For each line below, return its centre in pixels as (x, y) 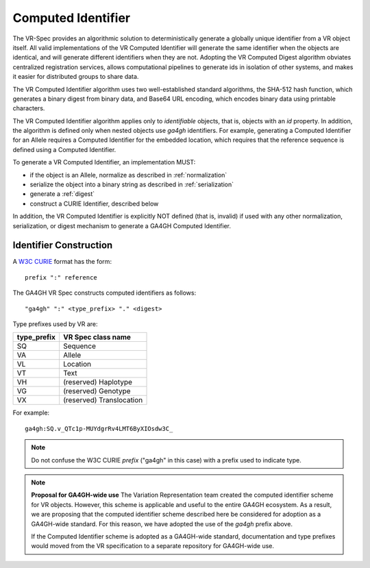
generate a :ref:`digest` (62, 194)
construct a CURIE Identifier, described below (94, 203)
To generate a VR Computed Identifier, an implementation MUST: (104, 162)
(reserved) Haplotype (98, 382)
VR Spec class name (97, 337)
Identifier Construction (63, 246)
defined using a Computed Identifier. (64, 149)
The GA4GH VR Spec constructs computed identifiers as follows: (104, 293)
